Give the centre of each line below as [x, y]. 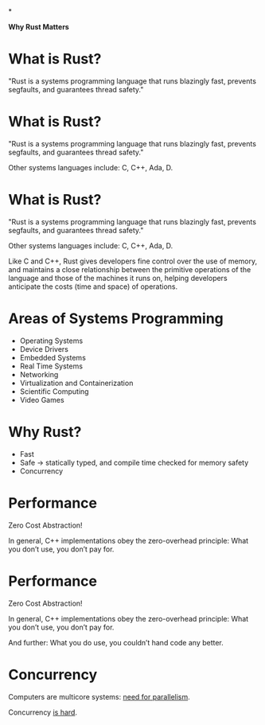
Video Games [42, 400]
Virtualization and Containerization [76, 383]
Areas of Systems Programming [116, 318]
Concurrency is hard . [43, 712]
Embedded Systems [53, 357]
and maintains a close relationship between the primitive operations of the [130, 269]
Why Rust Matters [39, 27]
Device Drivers [44, 349]
